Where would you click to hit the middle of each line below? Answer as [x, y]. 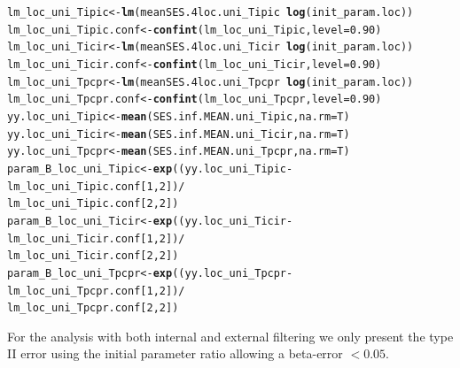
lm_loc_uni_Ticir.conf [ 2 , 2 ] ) [93, 256]
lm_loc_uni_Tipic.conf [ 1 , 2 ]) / [96, 186]
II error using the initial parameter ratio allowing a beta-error [175, 353]
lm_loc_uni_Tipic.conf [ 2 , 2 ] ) [93, 204]
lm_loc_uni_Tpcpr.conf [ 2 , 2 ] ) [93, 308]
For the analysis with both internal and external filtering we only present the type [230, 336]
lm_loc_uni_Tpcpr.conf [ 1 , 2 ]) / [96, 291]
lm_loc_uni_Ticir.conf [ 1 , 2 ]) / [96, 238]
